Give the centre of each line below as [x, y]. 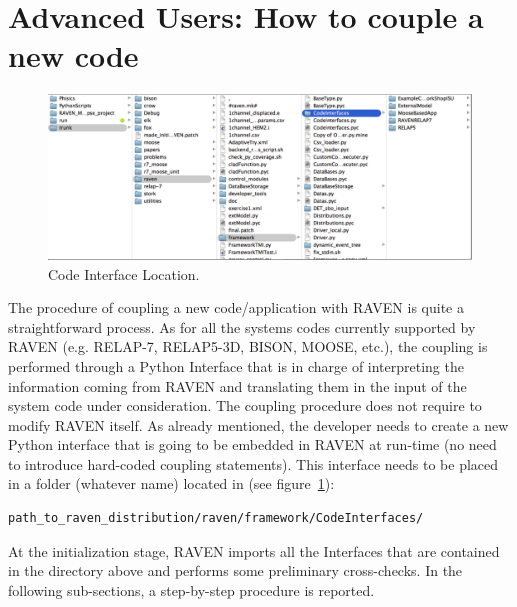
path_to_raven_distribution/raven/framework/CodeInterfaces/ [216, 518]
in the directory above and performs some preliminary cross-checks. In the [235, 570]
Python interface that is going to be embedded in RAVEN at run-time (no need [252, 444]
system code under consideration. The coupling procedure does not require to [245, 405]
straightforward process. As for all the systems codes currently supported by [242, 326]
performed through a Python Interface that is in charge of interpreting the [236, 365]
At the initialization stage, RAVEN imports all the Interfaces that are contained [254, 550]
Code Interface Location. [124, 273]
